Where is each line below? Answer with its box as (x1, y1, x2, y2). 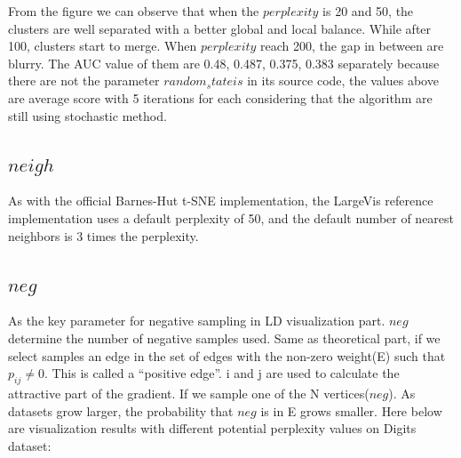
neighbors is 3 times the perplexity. (8, 226, 199, 245)
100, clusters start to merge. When (8, 36, 197, 55)
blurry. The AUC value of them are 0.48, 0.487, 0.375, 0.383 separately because (8, 53, 440, 72)
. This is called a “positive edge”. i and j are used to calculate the (44, 364, 400, 382)
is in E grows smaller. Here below (260, 401, 442, 420)
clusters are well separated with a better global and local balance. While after (8, 19, 432, 37)
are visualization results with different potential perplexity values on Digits (8, 419, 417, 438)
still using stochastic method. (8, 106, 167, 125)
